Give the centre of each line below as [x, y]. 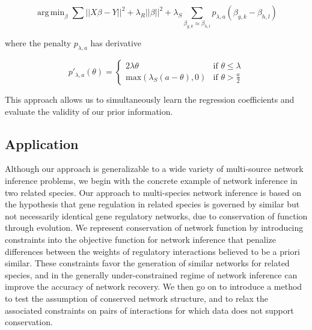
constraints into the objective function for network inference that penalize [141, 240]
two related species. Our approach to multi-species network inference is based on [153, 192]
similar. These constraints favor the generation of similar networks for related [147, 263]
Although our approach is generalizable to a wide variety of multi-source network [154, 169]
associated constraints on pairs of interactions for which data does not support [149, 310]
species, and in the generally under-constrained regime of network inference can [151, 274]
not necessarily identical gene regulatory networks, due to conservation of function [156, 215]
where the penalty [38, 43]
